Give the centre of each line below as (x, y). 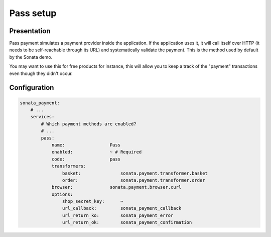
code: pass (86, 159)
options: (62, 194)
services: (42, 117)
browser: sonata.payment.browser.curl (116, 187)
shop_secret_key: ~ (93, 202)
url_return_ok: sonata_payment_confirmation (127, 222)
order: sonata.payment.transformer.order (133, 180)
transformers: (69, 166)
